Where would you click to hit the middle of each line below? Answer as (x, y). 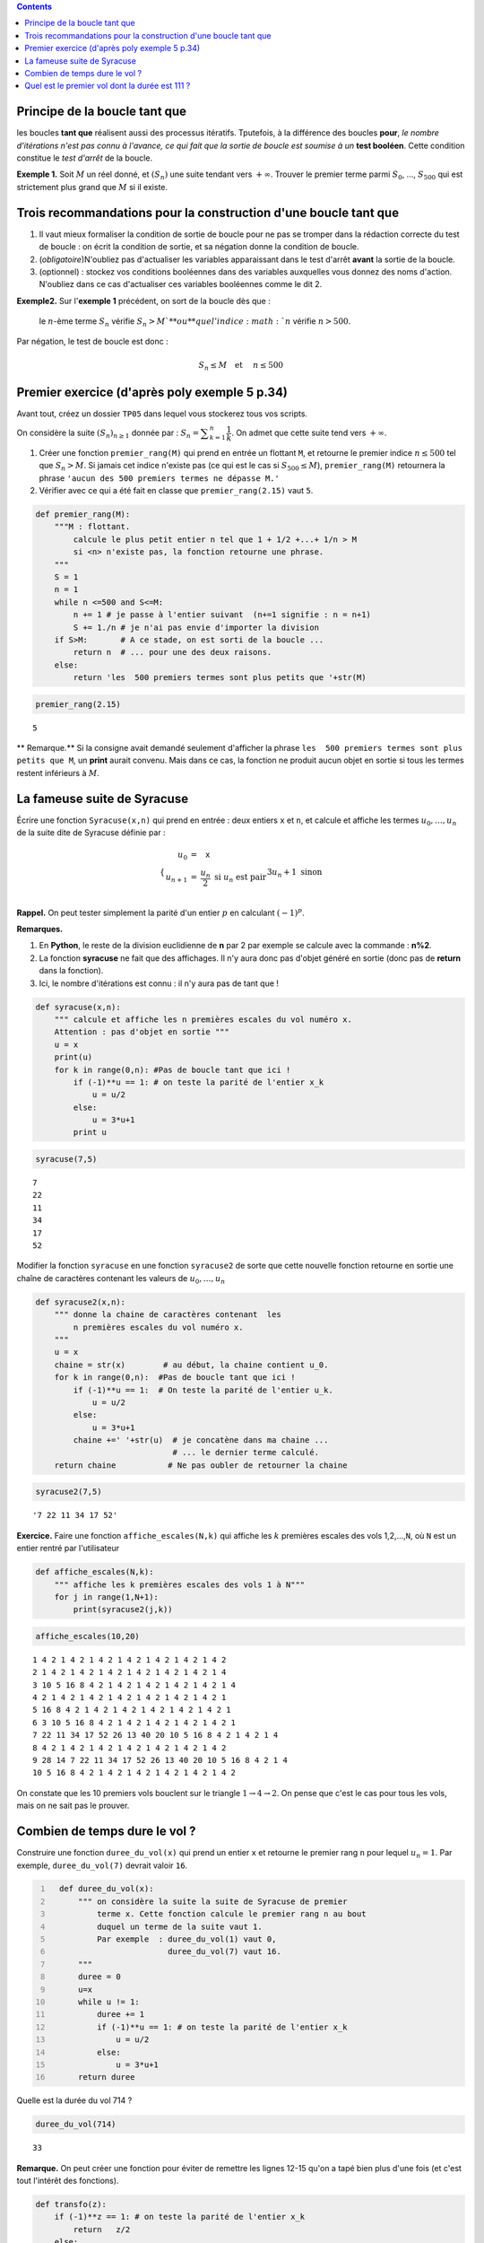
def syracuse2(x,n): (80, 1302)
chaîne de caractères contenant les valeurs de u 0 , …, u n (121, 1279)
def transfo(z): (71, 2204)
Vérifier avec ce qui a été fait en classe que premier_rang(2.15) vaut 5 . (176, 491)
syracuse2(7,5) (69, 1492)
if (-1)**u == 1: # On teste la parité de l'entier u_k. (203, 1390)
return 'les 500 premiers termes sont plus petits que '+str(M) (220, 678)
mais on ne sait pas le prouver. (73, 1806)
